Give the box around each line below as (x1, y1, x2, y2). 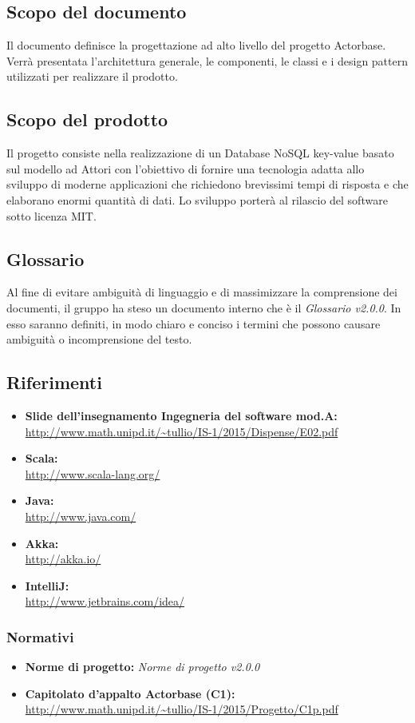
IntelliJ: (25, 577, 69, 594)
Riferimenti (6, 370, 102, 395)
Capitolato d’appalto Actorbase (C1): (25, 685, 235, 701)
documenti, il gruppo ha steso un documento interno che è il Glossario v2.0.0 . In (6, 299, 401, 316)
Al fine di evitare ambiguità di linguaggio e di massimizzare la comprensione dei (6, 284, 397, 300)
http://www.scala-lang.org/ (25, 465, 160, 482)
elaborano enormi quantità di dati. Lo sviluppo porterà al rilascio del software (6, 191, 388, 208)
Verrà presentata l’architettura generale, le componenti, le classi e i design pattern (6, 52, 409, 69)
